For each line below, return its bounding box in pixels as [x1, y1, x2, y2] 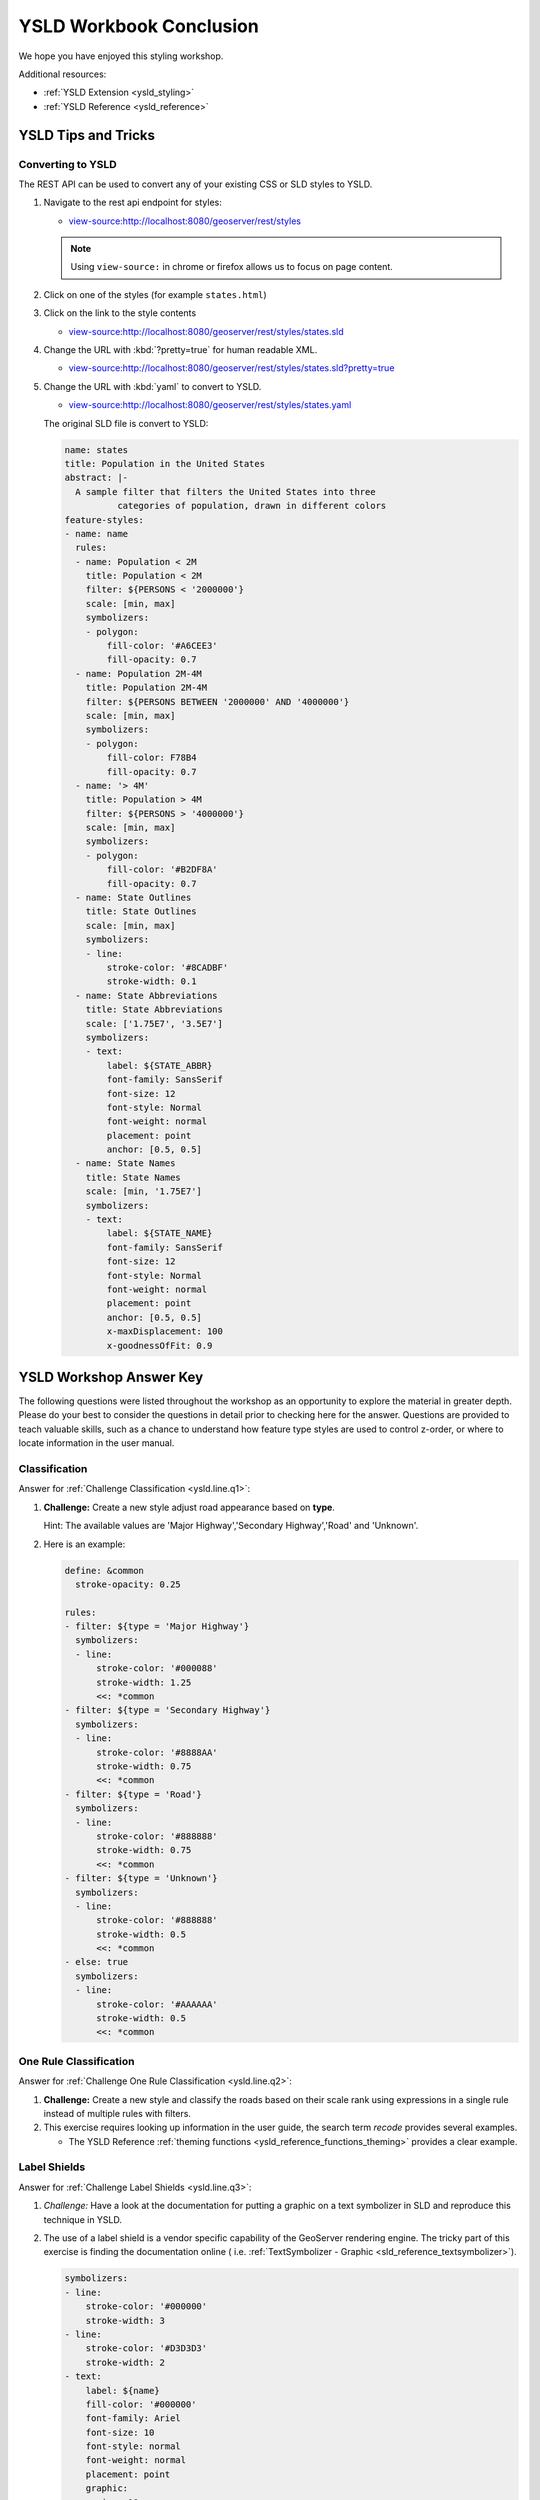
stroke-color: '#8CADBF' [106, 962, 229, 973]
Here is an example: [43, 1538, 126, 1550]
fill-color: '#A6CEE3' [106, 640, 219, 652]
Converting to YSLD [18, 157, 117, 171]
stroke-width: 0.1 [106, 976, 197, 987]
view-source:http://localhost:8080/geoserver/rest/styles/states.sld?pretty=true [68, 362, 395, 374]
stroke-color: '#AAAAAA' [96, 1998, 219, 2010]
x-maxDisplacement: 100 [106, 1326, 224, 1337]
